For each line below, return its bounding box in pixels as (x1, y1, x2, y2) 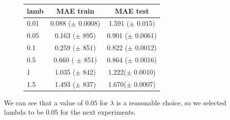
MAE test (115, 5, 149, 16)
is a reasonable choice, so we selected (116, 97, 227, 107)
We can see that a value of (4, 97, 83, 107)
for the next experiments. (60, 107, 136, 117)
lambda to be (4, 107, 44, 117)
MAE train (56, 5, 94, 16)
